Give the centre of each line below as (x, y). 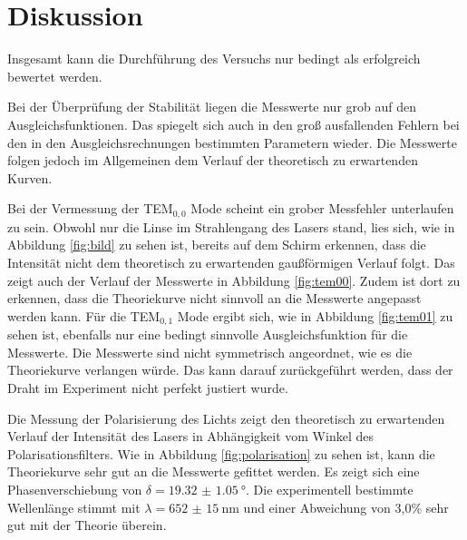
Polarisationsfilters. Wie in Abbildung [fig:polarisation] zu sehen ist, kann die (221, 453)
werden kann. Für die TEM (84, 315)
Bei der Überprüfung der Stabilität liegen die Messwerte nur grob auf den (212, 107)
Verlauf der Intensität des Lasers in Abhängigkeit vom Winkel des (190, 436)
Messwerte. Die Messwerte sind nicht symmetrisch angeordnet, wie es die (210, 352)
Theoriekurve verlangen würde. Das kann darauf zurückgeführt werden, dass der (230, 370)
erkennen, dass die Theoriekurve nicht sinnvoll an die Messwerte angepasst (214, 298)
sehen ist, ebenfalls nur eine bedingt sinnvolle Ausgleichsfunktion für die (208, 334)
